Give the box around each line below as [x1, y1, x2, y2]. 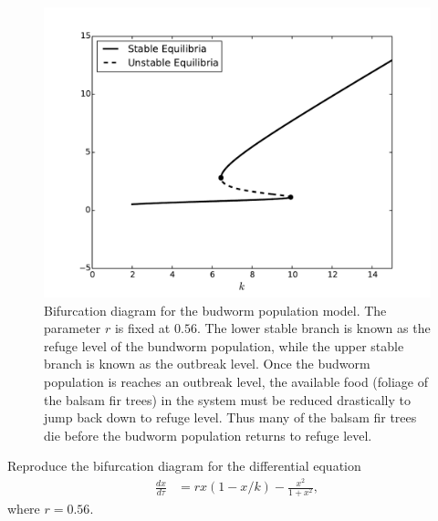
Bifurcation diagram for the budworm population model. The [44, 300, 387, 319]
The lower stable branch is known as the [204, 318, 431, 338]
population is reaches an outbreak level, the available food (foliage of [44, 371, 429, 391]
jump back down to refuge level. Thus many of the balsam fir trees [44, 408, 417, 427]
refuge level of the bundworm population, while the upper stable [44, 336, 404, 355]
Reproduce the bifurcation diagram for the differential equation [7, 456, 361, 475]
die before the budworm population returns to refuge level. [44, 425, 372, 444]
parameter [44, 318, 101, 338]
